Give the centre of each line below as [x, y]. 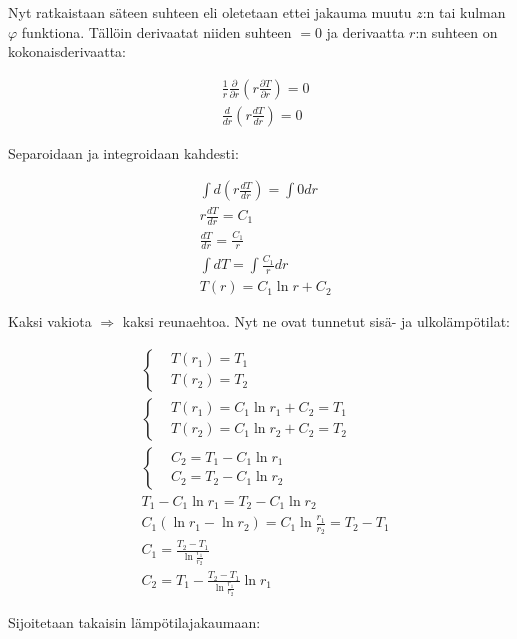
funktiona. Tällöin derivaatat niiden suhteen [156, 31]
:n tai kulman [464, 12]
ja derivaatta [365, 31]
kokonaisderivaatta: [67, 51]
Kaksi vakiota [50, 321]
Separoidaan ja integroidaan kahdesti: [123, 152]
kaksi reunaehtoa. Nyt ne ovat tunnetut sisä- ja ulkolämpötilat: [316, 321]
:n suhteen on [456, 31]
